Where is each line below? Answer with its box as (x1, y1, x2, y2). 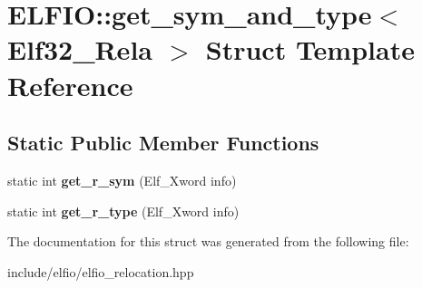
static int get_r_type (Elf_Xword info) (7, 201, 240, 220)
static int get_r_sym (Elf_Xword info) (7, 170, 237, 189)
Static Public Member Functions (7, 129, 319, 157)
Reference (7, 66, 133, 103)
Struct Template (205, 31, 415, 68)
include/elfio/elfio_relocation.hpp (7, 262, 194, 281)
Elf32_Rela (7, 31, 152, 68)
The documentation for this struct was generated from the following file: (7, 232, 409, 251)
